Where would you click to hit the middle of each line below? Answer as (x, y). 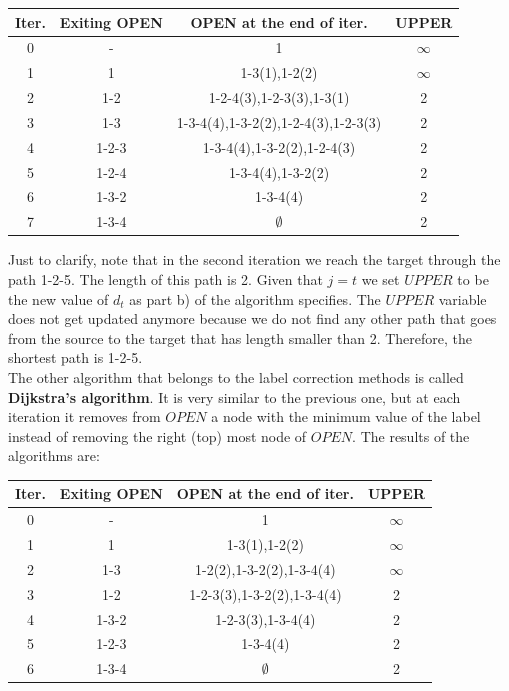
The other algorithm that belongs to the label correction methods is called (236, 376)
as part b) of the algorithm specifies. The (255, 298)
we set (380, 278)
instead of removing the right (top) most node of (157, 435)
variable (462, 298)
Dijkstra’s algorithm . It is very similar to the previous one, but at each (234, 396)
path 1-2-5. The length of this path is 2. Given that (165, 278)
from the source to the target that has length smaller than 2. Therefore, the (240, 337)
